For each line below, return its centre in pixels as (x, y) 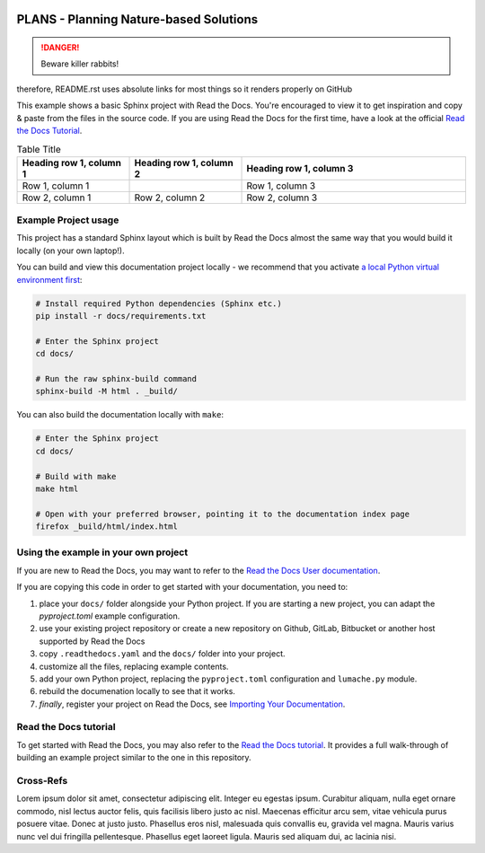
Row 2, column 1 (57, 198)
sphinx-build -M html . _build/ (107, 391)
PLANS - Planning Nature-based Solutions (137, 19)
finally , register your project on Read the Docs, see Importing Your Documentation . (192, 704)
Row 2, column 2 (170, 198)
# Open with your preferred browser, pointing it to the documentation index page (223, 514)
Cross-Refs (42, 781)
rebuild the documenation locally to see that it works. (137, 691)
